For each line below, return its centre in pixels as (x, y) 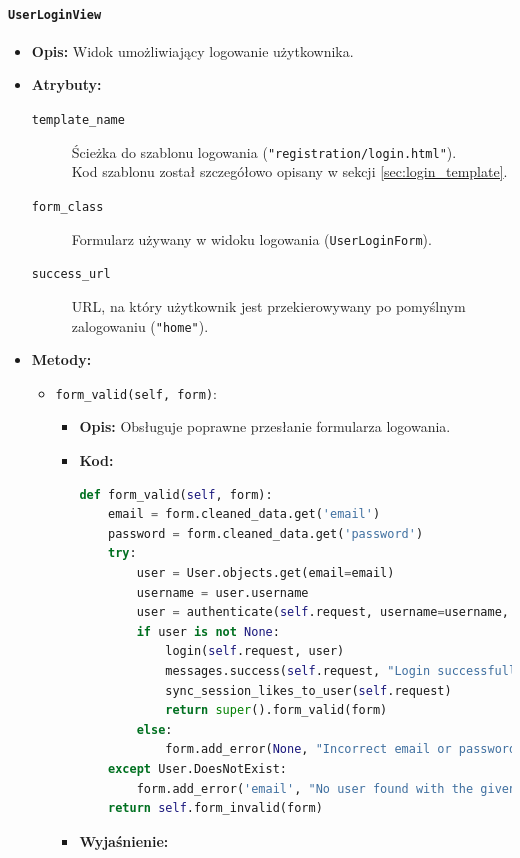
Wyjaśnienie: (124, 840)
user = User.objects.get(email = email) (265, 572)
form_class (67, 206)
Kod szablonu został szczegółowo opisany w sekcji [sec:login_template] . (289, 171)
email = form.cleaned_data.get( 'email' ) (244, 514)
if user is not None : (208, 631)
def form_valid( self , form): (176, 494)
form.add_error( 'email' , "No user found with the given (326, 788)
